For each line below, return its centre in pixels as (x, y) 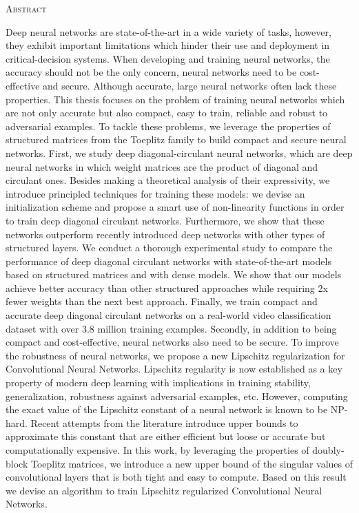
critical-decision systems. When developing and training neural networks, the (168, 58)
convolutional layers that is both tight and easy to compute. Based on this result (176, 477)
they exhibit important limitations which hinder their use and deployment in (168, 45)
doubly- (328, 450)
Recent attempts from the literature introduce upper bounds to (164, 422)
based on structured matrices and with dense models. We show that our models (174, 274)
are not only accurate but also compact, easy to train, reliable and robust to (167, 113)
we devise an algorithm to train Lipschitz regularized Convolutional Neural (164, 490)
